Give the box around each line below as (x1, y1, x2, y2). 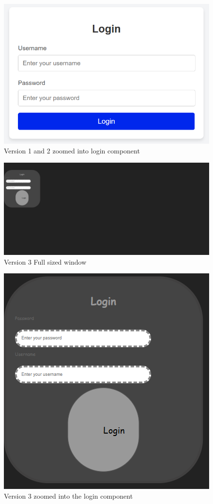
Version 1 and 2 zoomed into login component (4, 145, 140, 155)
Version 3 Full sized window (4, 256, 87, 267)
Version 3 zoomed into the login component (4, 490, 133, 501)
